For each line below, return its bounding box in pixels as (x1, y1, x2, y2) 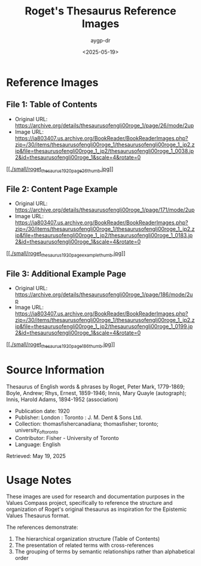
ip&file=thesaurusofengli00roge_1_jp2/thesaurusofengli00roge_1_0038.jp (14, 147, 194, 154)
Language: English (14, 441, 61, 448)
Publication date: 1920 (14, 407, 70, 414)
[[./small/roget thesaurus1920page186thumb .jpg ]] (6, 341, 115, 349)
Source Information (6, 363, 105, 377)
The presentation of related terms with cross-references (14, 541, 154, 549)
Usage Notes (6, 473, 72, 487)
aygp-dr (90, 37, 111, 44)
